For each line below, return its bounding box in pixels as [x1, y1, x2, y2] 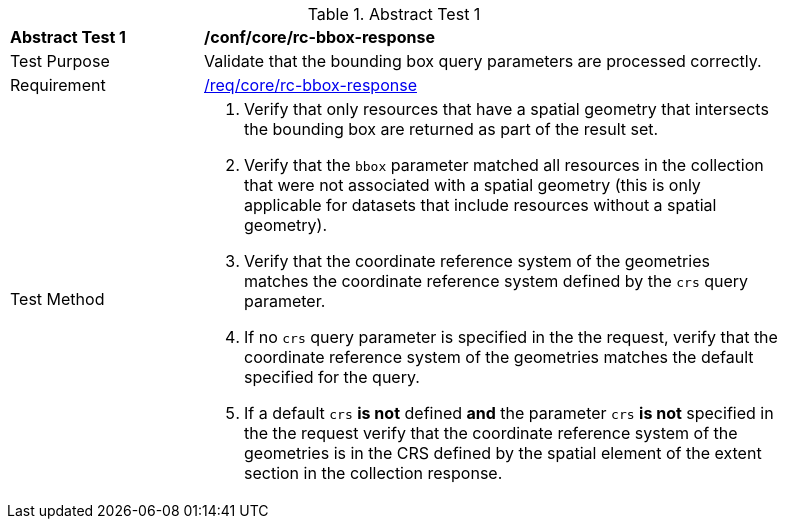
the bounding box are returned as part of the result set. [244, 119, 659, 139]
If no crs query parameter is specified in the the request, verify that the [244, 327, 778, 347]
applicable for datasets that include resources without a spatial [244, 195, 717, 215]
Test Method [10, 289, 105, 309]
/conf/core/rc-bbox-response [204, 27, 435, 47]
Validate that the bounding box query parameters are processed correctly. [204, 51, 762, 71]
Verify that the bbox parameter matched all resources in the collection [244, 155, 764, 175]
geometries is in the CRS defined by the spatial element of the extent [244, 443, 762, 463]
